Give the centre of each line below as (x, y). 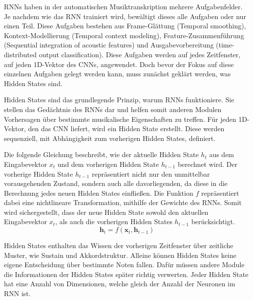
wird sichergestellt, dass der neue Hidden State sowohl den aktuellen (106, 212)
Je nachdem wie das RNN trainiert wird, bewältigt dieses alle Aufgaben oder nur (125, 16)
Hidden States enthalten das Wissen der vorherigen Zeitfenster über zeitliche (119, 245)
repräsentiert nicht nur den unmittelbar (151, 173)
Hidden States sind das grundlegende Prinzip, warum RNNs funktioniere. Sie (119, 100)
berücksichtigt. (213, 221)
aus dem (222, 154)
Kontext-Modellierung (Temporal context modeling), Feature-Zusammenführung (124, 35)
